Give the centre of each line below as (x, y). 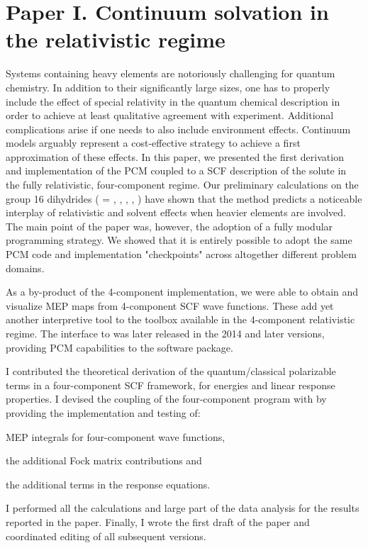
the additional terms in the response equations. (108, 484)
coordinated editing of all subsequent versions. (106, 536)
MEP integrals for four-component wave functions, (116, 436)
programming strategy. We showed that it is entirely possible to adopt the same (179, 240)
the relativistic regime (116, 39)
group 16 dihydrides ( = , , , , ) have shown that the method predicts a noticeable (184, 198)
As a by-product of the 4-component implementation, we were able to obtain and (182, 292)
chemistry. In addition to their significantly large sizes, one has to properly (168, 87)
